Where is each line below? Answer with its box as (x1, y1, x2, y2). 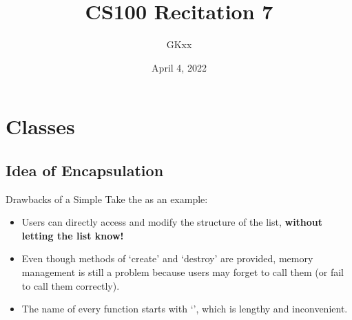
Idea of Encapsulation (6, 159, 164, 180)
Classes (6, 112, 75, 140)
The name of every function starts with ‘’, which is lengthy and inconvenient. (21, 301, 348, 316)
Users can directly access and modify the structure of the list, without (21, 215, 323, 229)
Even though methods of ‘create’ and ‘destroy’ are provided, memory (21, 251, 313, 266)
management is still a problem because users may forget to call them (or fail (21, 265, 344, 279)
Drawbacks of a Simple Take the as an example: (6, 191, 208, 206)
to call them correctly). (21, 278, 120, 292)
